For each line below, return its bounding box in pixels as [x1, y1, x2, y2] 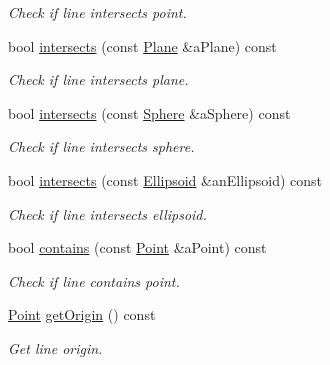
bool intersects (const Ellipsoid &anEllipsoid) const [8, 169, 322, 190]
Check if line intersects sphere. [8, 136, 195, 157]
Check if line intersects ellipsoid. [8, 203, 207, 224]
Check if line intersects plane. [8, 69, 189, 90]
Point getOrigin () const [8, 304, 156, 325]
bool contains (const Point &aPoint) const [8, 237, 267, 258]
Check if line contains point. [8, 270, 180, 291]
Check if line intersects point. [8, 2, 187, 22]
